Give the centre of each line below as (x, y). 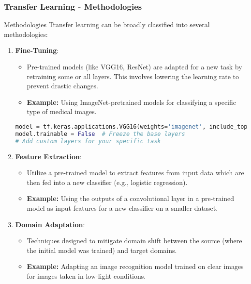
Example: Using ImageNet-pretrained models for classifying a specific (131, 102)
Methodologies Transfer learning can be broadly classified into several (107, 25)
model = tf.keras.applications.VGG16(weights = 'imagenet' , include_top (131, 126)
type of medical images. (62, 111)
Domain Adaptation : (50, 224)
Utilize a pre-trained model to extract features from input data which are (135, 173)
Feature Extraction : (48, 156)
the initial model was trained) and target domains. (102, 250)
